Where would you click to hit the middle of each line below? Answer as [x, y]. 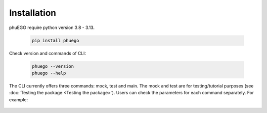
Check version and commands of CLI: [47, 53]
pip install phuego [55, 40]
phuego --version [53, 66]
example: [19, 99]
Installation [33, 13]
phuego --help [49, 73]
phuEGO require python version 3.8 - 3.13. [52, 28]
